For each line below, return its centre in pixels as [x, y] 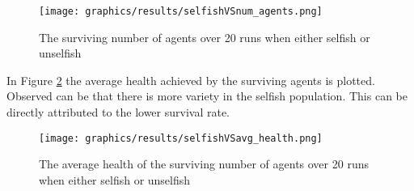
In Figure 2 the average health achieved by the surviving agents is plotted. [191, 80]
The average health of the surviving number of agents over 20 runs [204, 164]
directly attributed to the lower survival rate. [118, 112]
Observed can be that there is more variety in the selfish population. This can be [207, 96]
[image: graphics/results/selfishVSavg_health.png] [181, 138]
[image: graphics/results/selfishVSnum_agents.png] [181, 11]
